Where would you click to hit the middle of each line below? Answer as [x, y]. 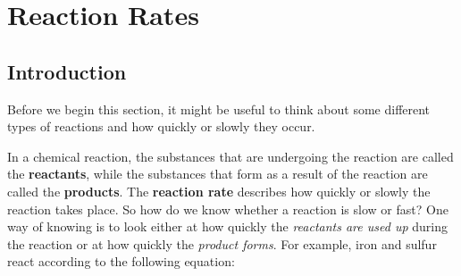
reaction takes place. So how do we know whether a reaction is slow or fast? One [228, 209]
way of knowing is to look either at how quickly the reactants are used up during [227, 226]
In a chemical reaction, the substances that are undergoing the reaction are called [230, 156]
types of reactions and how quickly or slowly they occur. [161, 126]
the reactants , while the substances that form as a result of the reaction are [218, 174]
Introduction [67, 71]
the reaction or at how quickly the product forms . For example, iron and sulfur [222, 243]
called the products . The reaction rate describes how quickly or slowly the [219, 191]
